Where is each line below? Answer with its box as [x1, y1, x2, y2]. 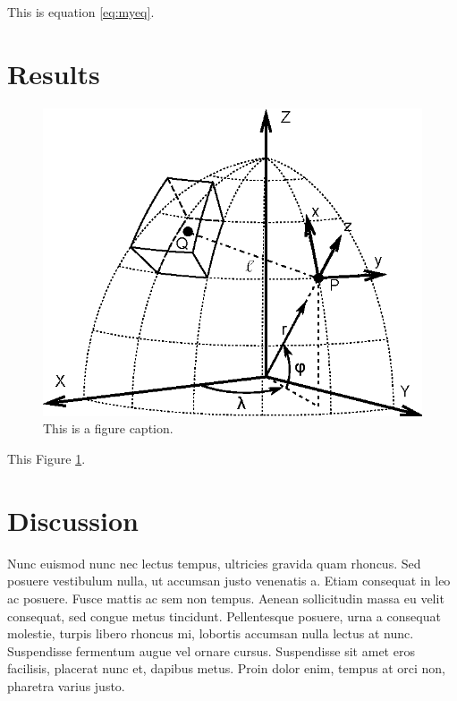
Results [7, 55, 100, 91]
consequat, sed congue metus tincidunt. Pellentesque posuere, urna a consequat [7, 606, 441, 625]
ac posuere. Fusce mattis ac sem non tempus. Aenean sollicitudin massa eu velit [7, 588, 444, 607]
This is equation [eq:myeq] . [7, 3, 155, 21]
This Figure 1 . [7, 449, 86, 468]
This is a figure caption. [43, 419, 173, 438]
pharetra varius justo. [7, 676, 125, 695]
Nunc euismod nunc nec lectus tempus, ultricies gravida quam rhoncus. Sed [7, 553, 421, 572]
